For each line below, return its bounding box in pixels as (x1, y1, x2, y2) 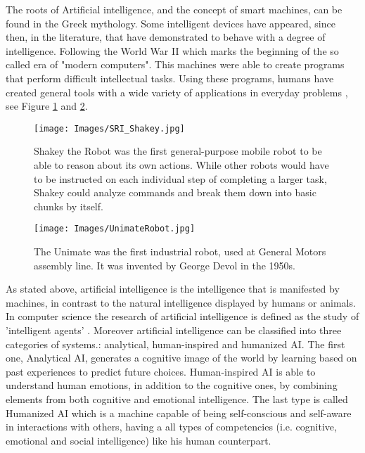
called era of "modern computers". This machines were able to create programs (6, 57, 345, 72)
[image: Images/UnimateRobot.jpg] (34, 224, 196, 234)
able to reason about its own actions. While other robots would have (34, 158, 329, 172)
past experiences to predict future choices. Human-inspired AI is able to (6, 364, 316, 378)
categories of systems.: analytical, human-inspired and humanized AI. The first (6, 336, 345, 351)
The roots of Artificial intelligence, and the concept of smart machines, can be (6, 2, 342, 16)
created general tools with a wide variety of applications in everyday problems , (6, 84, 348, 99)
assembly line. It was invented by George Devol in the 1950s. (34, 257, 295, 272)
